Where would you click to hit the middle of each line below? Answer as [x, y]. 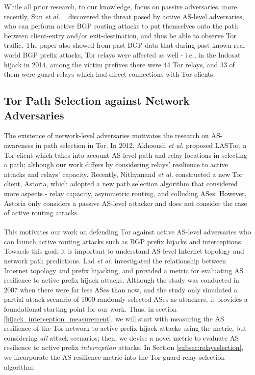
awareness [19, 145]
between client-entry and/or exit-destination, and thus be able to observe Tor [120, 35]
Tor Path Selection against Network [97, 101]
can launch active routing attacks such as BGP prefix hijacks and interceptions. [124, 241]
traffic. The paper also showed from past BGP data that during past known [118, 45]
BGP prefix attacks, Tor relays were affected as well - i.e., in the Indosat [132, 54]
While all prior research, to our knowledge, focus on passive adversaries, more [121, 6]
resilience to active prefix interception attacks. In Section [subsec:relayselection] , [124, 347]
